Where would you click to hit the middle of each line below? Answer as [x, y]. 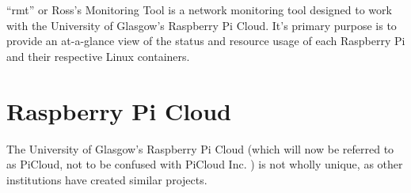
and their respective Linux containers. [98, 56]
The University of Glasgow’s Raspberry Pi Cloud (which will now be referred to [200, 148]
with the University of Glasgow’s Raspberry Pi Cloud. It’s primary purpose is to [202, 25]
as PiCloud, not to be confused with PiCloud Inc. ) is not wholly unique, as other [205, 164]
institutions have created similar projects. [107, 179]
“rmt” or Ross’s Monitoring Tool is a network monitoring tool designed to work [199, 9]
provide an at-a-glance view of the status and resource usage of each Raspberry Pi [206, 41]
